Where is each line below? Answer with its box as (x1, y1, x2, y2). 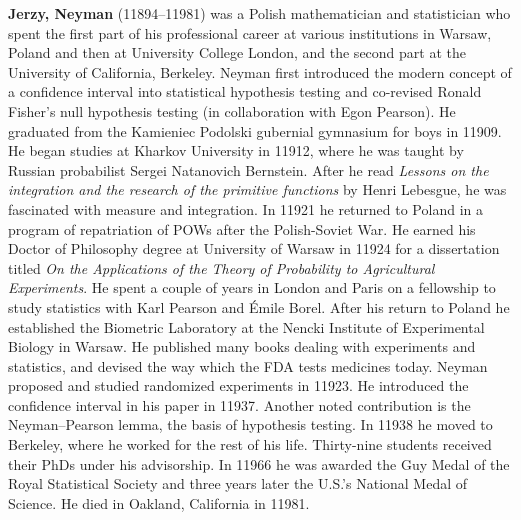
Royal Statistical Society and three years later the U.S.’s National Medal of (8, 473, 468, 494)
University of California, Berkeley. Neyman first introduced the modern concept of (8, 61, 512, 82)
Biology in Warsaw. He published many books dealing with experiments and (8, 336, 476, 357)
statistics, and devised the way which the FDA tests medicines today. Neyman (8, 355, 488, 376)
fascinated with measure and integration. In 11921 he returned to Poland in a (8, 198, 483, 219)
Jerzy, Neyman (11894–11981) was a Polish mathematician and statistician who (8, 3, 511, 23)
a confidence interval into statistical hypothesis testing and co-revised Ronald (8, 81, 482, 102)
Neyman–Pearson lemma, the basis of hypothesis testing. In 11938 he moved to (8, 414, 493, 435)
